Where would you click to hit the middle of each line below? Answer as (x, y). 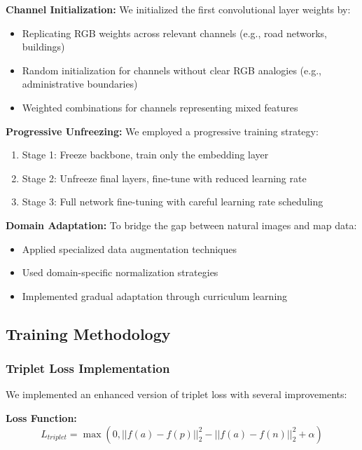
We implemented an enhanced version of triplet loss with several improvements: (176, 394)
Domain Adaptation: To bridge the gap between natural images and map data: (181, 225)
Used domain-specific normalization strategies (120, 272)
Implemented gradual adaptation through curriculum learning (155, 295)
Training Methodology (88, 333)
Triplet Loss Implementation (88, 368)
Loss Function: (41, 417)
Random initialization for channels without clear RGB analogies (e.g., (172, 70)
